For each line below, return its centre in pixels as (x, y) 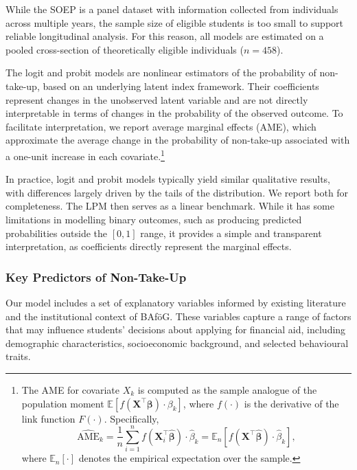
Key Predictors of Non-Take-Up (96, 277)
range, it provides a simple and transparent (231, 233)
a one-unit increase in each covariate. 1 (85, 155)
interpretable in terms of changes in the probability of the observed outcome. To (174, 113)
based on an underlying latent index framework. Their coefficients (181, 86)
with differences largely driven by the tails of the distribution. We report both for (177, 192)
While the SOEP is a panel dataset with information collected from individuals (172, 9)
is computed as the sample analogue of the (227, 389)
